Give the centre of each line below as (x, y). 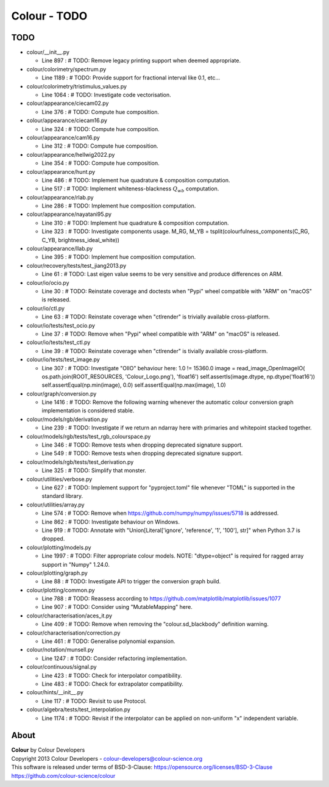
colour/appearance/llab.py (60, 249)
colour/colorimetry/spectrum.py (66, 69)
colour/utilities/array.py (55, 505)
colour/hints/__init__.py (55, 692)
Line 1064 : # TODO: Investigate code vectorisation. (107, 95)
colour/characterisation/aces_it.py (69, 616)
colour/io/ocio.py (48, 282)
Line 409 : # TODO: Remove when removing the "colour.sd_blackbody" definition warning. (155, 624)
